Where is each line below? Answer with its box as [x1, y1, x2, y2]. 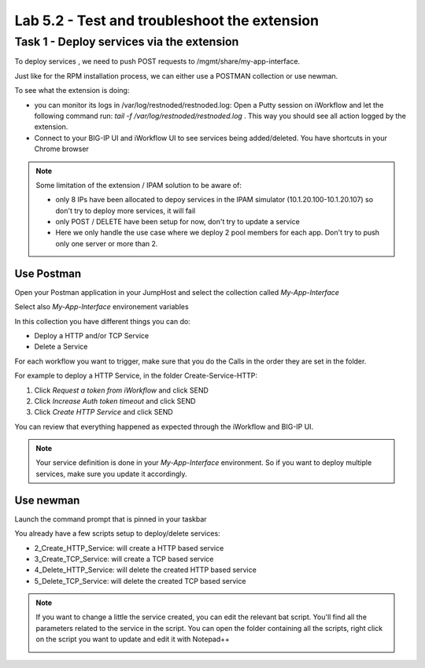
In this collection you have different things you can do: [14, 316, 190, 326]
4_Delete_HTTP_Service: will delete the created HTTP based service [34, 565, 257, 574]
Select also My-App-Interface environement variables [14, 302, 189, 312]
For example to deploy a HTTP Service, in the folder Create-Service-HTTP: [14, 371, 258, 381]
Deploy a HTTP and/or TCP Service [34, 330, 150, 340]
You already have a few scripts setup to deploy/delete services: [14, 529, 220, 538]
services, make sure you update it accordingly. [35, 469, 188, 478]
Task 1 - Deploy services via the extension [14, 35, 239, 49]
